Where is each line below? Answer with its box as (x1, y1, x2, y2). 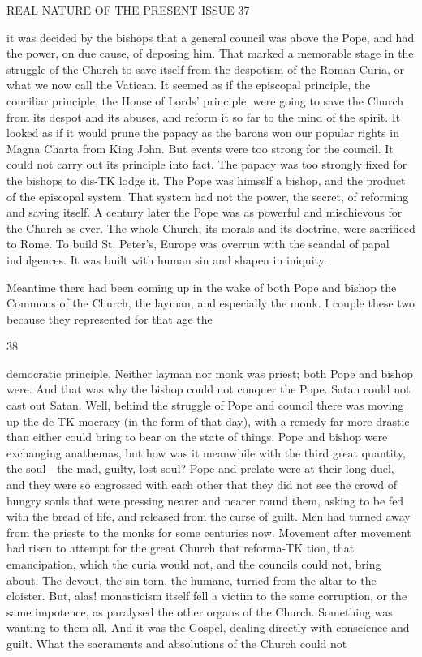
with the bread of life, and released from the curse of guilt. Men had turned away (6, 508, 411, 525)
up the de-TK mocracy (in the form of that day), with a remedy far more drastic (6, 412, 410, 429)
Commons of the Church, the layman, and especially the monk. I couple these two (6, 294, 416, 311)
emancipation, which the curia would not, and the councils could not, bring (6, 556, 381, 572)
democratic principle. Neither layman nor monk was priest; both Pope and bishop (6, 364, 414, 381)
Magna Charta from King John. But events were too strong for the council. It (6, 140, 394, 157)
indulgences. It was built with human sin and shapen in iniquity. (6, 251, 327, 268)
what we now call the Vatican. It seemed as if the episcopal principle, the (6, 76, 371, 93)
